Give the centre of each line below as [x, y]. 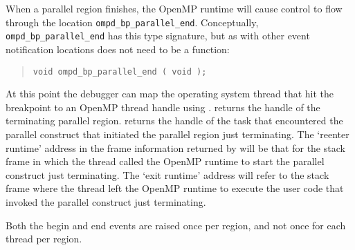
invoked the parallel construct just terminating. [106, 201]
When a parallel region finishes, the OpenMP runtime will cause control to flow [174, 8]
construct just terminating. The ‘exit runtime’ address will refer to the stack [167, 174]
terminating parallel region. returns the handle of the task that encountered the [174, 121]
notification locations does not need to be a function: [118, 49]
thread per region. [44, 239]
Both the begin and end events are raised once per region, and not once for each [176, 225]
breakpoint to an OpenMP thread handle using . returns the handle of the [163, 107]
